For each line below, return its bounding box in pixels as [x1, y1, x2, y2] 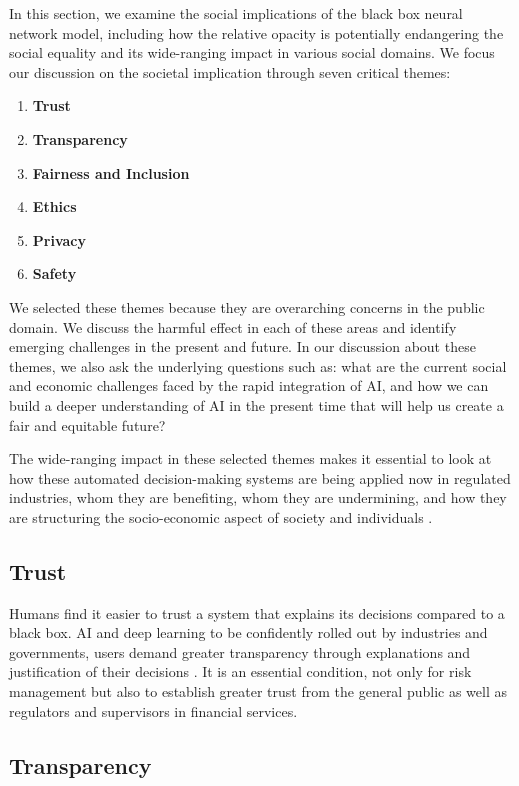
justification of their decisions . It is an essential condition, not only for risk [9, 661, 472, 682]
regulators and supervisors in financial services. [9, 700, 298, 721]
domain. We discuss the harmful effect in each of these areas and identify [9, 316, 457, 337]
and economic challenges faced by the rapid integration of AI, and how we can [9, 375, 489, 396]
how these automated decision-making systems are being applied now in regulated [9, 467, 511, 488]
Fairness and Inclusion [32, 162, 190, 183]
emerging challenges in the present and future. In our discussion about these [9, 336, 476, 357]
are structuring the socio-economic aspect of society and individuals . [9, 506, 433, 527]
